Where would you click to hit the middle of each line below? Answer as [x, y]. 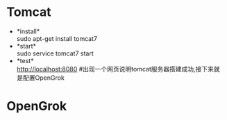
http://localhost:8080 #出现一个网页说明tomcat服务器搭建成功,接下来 [115, 69]
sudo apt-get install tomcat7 [57, 38]
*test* [25, 60]
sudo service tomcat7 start [55, 53]
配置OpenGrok [44, 78]
